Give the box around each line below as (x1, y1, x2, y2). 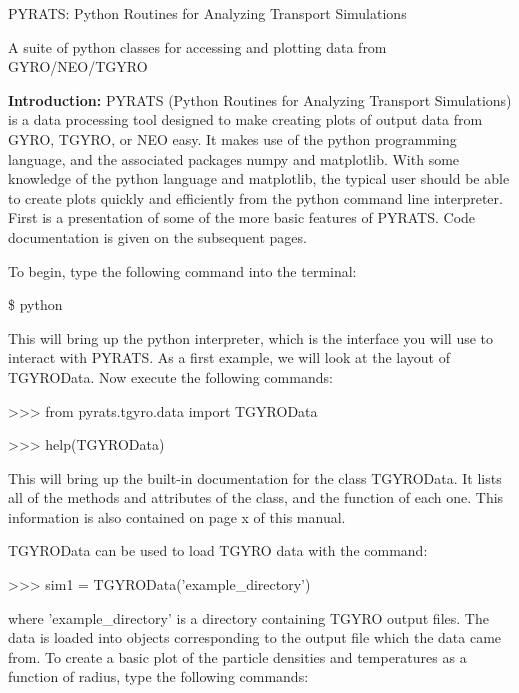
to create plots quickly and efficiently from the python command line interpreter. (8, 187, 503, 208)
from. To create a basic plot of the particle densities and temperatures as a (8, 646, 467, 667)
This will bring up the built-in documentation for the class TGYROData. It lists (8, 467, 502, 488)
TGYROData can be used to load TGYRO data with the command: (8, 540, 428, 561)
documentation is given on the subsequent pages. (8, 226, 307, 247)
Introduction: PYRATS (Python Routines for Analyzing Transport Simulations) (8, 89, 512, 110)
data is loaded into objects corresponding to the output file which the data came (8, 627, 502, 648)
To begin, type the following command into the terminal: (8, 260, 357, 281)
